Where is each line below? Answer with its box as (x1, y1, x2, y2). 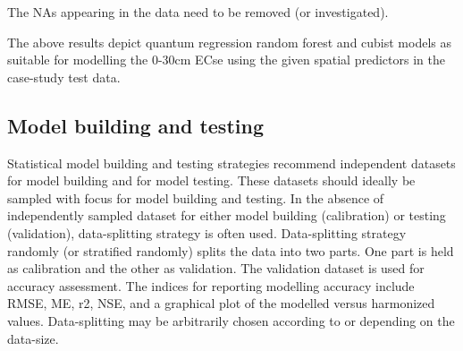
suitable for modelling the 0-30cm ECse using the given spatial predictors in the (7, 50, 445, 69)
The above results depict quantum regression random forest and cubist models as (7, 32, 452, 51)
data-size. (7, 329, 59, 347)
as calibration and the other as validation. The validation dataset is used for (7, 259, 425, 278)
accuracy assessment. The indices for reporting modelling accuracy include (7, 276, 415, 295)
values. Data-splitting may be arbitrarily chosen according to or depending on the (7, 311, 455, 330)
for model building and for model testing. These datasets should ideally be (7, 171, 416, 190)
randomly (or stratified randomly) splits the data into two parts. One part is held (7, 241, 454, 260)
